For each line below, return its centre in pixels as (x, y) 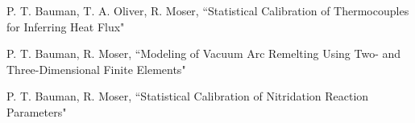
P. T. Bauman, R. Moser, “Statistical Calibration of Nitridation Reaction (188, 96)
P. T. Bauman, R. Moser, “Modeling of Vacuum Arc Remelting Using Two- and (204, 53)
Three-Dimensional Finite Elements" (96, 69)
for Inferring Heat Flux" (66, 26)
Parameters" (37, 111)
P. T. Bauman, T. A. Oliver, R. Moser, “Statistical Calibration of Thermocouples (208, 10)
